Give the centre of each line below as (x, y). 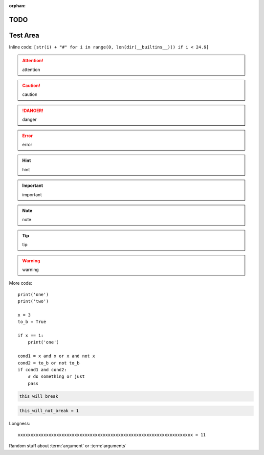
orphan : (17, 6)
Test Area (24, 35)
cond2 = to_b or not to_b (49, 363)
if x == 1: (31, 336)
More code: (21, 283)
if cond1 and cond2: (42, 370)
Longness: (20, 424)
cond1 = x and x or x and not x (56, 356)
